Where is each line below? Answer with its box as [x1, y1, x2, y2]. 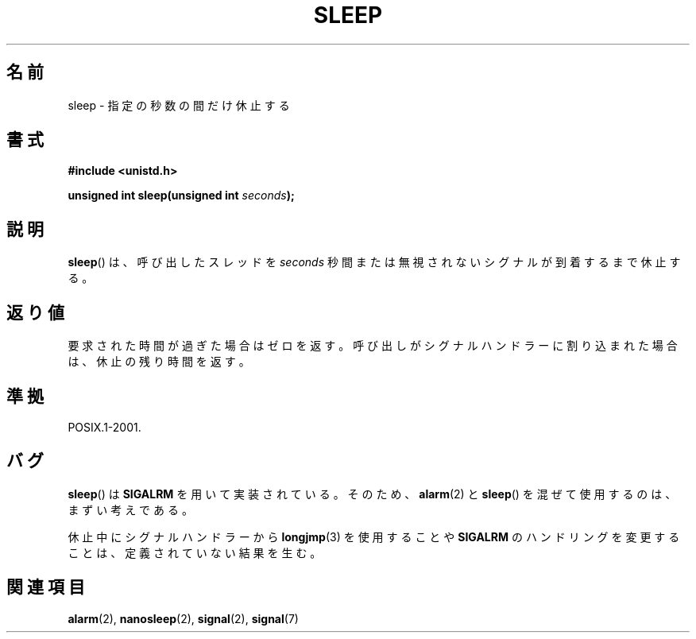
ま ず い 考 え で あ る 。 [68, 502, 193, 517]
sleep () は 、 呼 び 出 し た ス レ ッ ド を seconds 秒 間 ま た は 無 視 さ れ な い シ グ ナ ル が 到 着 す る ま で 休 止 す [68, 255, 681, 269]
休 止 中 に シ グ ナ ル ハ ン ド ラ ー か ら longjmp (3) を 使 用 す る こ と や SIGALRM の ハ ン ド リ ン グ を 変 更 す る [68, 529, 680, 544]
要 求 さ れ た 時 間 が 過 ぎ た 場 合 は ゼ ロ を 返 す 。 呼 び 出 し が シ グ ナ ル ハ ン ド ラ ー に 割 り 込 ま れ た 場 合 [68, 339, 678, 353]
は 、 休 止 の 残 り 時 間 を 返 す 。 [68, 354, 250, 369]
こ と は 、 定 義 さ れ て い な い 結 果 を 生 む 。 [68, 545, 322, 560]
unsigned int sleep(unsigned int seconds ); [68, 188, 295, 203]
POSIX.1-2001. [68, 420, 141, 434]
